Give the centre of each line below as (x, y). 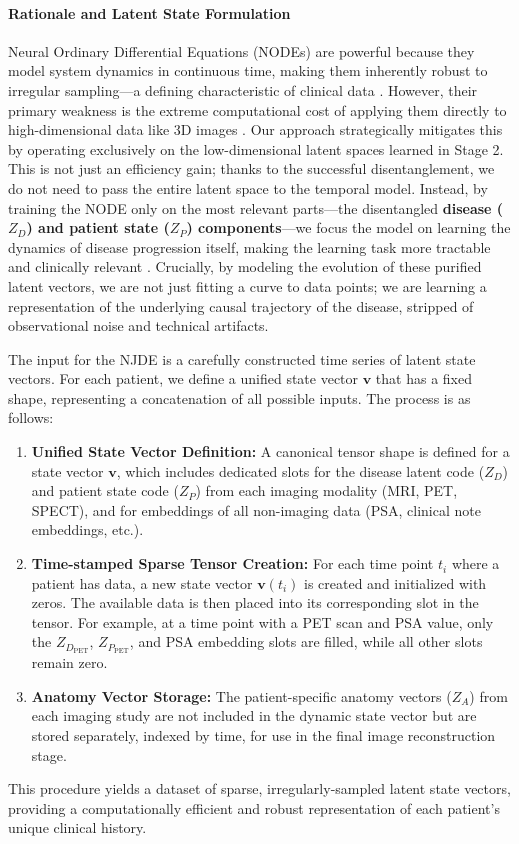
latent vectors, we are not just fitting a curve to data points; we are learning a (247, 285)
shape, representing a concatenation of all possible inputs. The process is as (239, 397)
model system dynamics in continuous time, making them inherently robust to (248, 70)
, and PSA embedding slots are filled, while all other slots (306, 641)
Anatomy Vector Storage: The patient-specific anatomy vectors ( (241, 695)
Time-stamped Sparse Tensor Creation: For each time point (232, 563)
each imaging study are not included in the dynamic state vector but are (254, 715)
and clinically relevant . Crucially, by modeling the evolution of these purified (245, 266)
